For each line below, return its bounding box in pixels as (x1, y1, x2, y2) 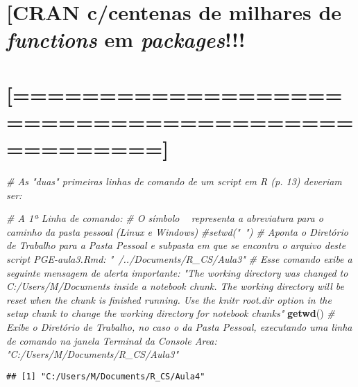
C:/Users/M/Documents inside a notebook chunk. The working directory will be (6, 279, 344, 293)
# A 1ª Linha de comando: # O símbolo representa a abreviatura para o (6, 211, 323, 225)
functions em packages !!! (6, 25, 246, 54)
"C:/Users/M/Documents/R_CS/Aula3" (6, 347, 179, 361)
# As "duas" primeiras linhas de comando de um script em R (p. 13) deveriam (6, 174, 342, 189)
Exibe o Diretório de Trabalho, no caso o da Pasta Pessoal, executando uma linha (6, 320, 352, 334)
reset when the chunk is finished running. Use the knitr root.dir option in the (6, 292, 332, 307)
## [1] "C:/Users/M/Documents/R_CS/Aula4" (6, 371, 205, 381)
